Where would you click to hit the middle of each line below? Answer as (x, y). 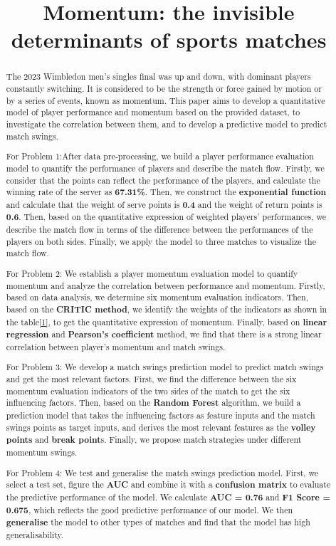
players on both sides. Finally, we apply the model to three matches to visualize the (161, 241)
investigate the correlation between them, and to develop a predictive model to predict (167, 124)
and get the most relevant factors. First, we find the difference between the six (151, 379)
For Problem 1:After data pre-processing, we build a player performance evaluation (160, 156)
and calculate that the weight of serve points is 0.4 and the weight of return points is (164, 204)
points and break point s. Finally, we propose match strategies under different (154, 440)
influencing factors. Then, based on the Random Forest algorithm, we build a (153, 403)
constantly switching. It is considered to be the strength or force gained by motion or (164, 89)
